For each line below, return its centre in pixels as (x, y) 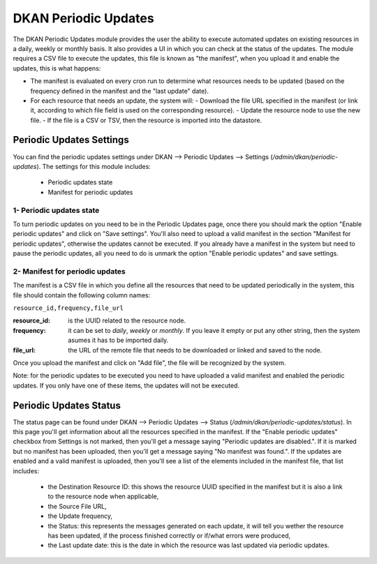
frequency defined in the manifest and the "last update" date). (120, 91)
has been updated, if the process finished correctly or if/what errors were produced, (169, 535)
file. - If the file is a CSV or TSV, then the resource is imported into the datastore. (146, 120)
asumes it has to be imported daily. (118, 340)
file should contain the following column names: (82, 295)
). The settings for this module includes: (94, 166)
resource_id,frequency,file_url (68, 308)
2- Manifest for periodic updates (69, 271)
